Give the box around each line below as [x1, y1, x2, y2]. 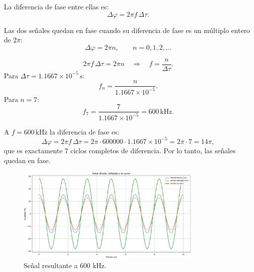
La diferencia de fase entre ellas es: [4, 1, 109, 11]
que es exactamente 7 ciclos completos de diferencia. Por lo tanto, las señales [4, 145, 236, 155]
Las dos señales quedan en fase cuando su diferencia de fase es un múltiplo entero [4, 25, 250, 35]
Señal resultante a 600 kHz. [24, 260, 107, 270]
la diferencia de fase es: [49, 126, 119, 136]
